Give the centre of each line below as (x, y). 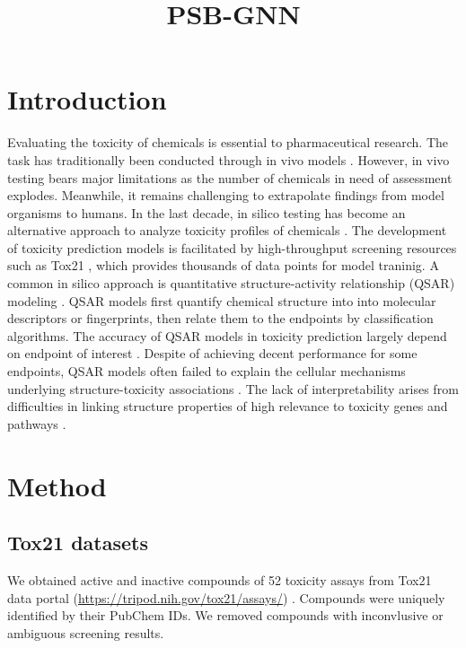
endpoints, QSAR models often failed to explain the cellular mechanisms (207, 371)
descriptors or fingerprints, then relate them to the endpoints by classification (220, 318)
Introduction (87, 99)
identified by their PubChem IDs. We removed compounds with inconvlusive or (225, 615)
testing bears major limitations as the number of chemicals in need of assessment (230, 177)
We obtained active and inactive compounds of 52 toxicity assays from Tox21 (220, 579)
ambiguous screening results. (86, 632)
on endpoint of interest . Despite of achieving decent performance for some (212, 353)
